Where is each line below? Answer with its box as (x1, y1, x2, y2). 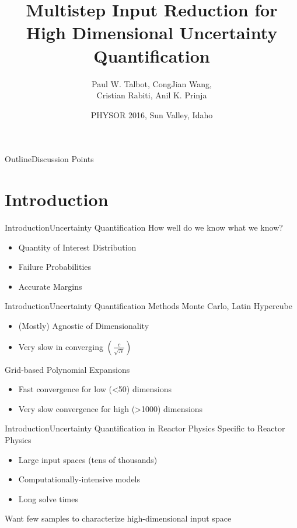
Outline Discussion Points (5, 153, 94, 165)
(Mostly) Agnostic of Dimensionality (18, 319, 149, 331)
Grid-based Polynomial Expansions (5, 363, 130, 375)
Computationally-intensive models (18, 473, 141, 485)
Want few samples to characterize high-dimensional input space (5, 512, 232, 524)
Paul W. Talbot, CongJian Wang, (92, 77, 212, 90)
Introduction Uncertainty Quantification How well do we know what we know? (5, 221, 283, 233)
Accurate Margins (18, 280, 82, 292)
